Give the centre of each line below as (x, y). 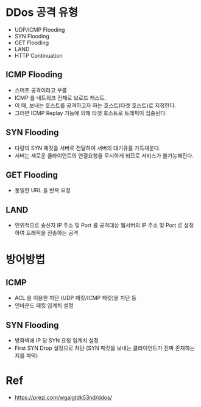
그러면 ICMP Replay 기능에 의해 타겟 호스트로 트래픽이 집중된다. (90, 113)
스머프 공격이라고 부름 (41, 90)
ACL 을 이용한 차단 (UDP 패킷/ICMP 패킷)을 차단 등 (76, 298)
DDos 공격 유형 (42, 12)
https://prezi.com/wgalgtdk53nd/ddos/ (63, 397)
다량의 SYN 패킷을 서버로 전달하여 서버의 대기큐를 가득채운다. (87, 148)
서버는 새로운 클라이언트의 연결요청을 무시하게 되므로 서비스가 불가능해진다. (104, 155)
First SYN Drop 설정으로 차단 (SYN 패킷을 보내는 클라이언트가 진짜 (94, 348)
